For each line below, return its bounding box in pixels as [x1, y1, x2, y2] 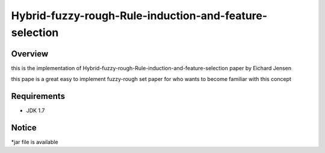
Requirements [11, 91, 66, 101]
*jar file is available [11, 139, 58, 146]
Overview [11, 49, 49, 59]
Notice [11, 122, 37, 133]
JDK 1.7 [26, 107, 45, 114]
